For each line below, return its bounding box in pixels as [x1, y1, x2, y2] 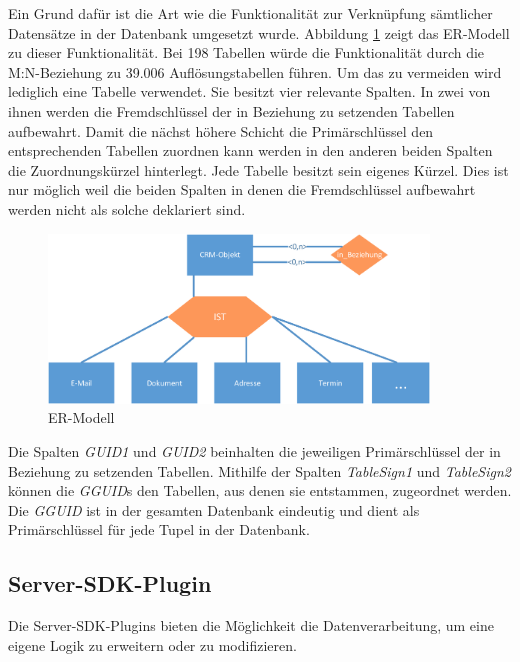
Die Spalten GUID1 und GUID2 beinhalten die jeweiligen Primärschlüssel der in [8, 441, 501, 462]
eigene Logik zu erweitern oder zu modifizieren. [8, 634, 297, 655]
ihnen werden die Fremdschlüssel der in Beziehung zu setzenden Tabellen [8, 100, 455, 121]
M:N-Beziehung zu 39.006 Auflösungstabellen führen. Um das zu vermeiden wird [8, 61, 502, 82]
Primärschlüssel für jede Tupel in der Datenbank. [8, 519, 310, 540]
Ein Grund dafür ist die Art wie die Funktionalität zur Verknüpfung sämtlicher [8, 3, 493, 23]
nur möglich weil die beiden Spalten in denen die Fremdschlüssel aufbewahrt [8, 179, 476, 200]
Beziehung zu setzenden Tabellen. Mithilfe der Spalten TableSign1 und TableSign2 [8, 460, 511, 481]
